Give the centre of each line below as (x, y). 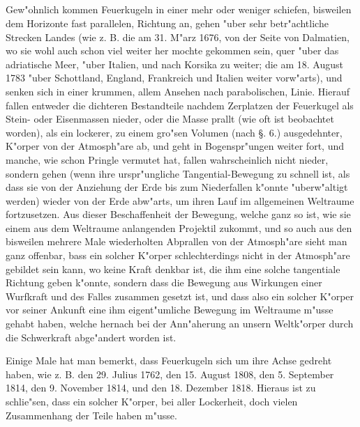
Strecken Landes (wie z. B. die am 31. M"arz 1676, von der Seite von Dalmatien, (178, 37)
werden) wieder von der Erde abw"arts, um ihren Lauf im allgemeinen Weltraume (180, 200)
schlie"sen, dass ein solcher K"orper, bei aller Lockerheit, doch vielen (152, 402)
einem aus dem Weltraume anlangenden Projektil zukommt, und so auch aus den (179, 227)
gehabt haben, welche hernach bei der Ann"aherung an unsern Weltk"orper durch (180, 324)
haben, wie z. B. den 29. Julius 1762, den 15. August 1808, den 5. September (170, 374)
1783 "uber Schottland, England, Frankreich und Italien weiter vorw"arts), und (174, 78)
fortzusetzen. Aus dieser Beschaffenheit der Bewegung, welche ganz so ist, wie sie (178, 214)
